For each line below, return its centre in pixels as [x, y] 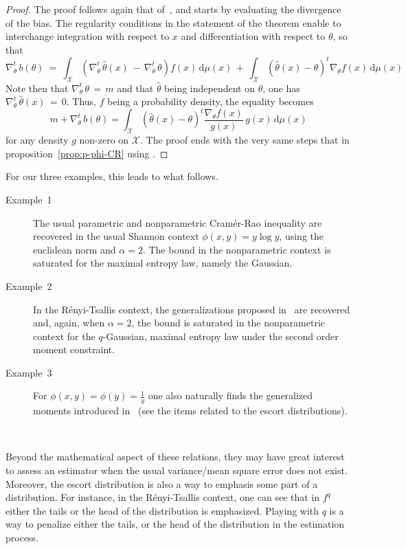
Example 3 [29, 372]
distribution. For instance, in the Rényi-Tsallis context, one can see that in [163, 497]
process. [22, 538]
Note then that [37, 88]
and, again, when [69, 323]
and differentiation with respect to [253, 36]
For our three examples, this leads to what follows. [112, 176]
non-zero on [104, 140]
